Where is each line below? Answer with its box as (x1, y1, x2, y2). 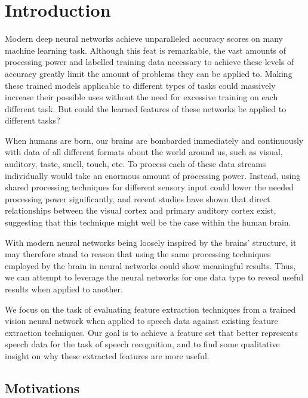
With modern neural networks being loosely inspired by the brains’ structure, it (5, 236, 297, 248)
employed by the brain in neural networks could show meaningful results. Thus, (5, 259, 296, 271)
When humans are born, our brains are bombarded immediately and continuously (5, 134, 304, 146)
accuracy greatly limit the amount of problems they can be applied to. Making (5, 67, 292, 79)
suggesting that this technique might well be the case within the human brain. (5, 216, 291, 229)
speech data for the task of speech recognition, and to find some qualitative (5, 338, 280, 350)
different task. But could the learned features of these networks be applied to (5, 102, 287, 115)
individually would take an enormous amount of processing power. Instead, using (5, 169, 301, 181)
